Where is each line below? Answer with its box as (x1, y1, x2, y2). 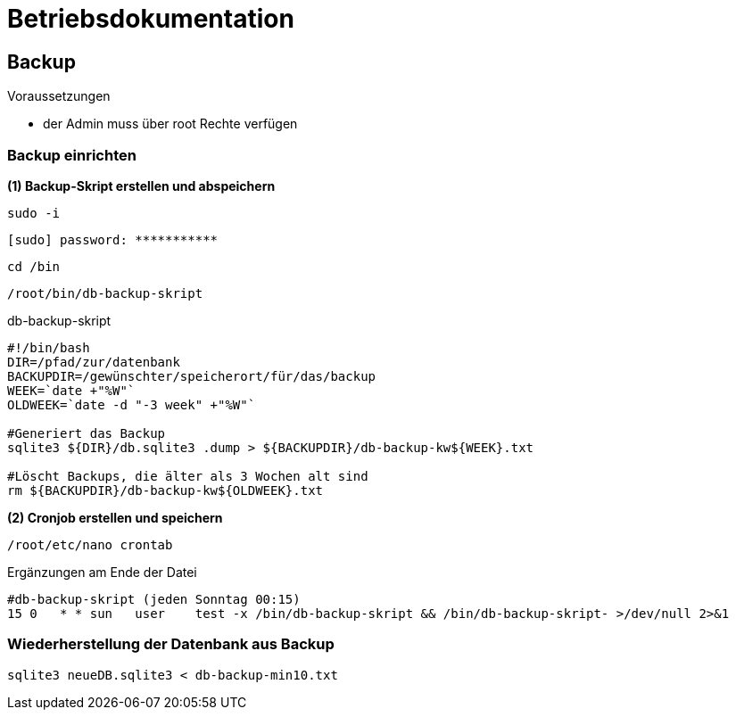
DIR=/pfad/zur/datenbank (7, 354, 180, 369)
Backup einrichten (7, 145, 136, 164)
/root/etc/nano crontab (7, 537, 173, 552)
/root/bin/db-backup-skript (7, 285, 203, 301)
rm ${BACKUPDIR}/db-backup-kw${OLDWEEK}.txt (7, 482, 324, 498)
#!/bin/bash (7, 340, 90, 355)
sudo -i (7, 205, 61, 220)
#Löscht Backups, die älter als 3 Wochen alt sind (7, 468, 368, 483)
